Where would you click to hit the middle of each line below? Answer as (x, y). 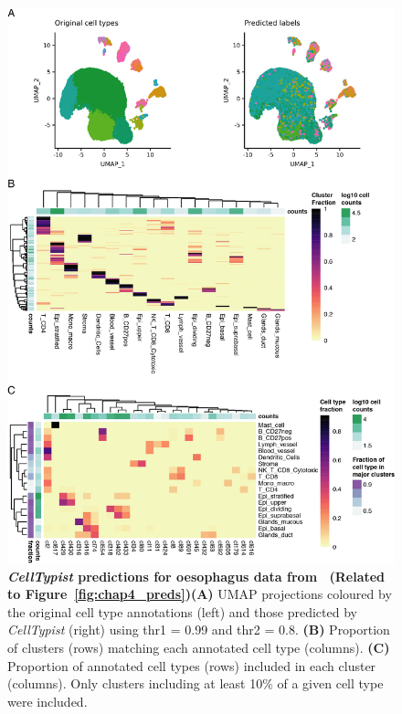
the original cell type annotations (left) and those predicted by (182, 611)
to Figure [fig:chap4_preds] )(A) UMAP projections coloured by (200, 594)
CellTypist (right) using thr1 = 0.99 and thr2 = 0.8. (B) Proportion (199, 630)
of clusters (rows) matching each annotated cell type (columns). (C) (199, 647)
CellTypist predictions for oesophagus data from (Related (196, 576)
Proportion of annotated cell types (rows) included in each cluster (192, 665)
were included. (48, 701)
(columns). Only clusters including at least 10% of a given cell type (196, 683)
